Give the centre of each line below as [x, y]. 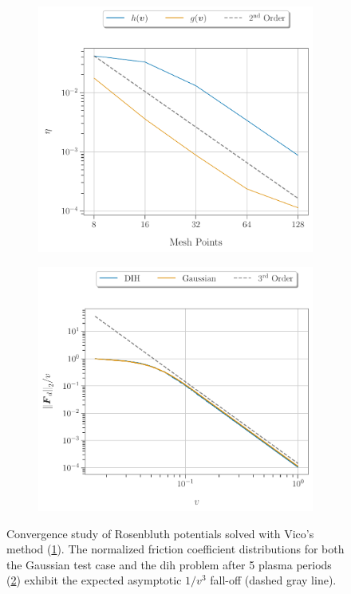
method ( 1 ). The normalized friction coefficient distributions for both [175, 549]
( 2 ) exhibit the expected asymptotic [94, 580]
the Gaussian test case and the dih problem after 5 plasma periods [169, 564]
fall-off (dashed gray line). [273, 580]
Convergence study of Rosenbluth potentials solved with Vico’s [160, 533]
